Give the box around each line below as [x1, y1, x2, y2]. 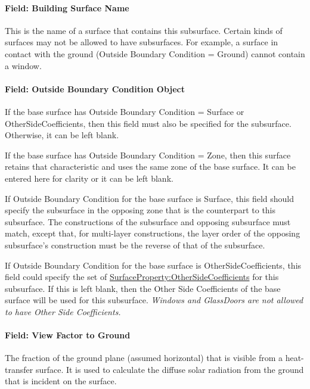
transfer [5, 363, 33, 375]
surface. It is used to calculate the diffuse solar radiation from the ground [35, 363, 304, 375]
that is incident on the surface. [5, 375, 117, 387]
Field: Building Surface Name [5, 1, 129, 14]
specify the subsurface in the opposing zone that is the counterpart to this [5, 204, 276, 216]
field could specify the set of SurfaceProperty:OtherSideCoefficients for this [5, 270, 279, 283]
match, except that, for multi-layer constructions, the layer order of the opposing [5, 227, 300, 239]
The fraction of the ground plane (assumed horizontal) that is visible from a [5, 351, 283, 364]
